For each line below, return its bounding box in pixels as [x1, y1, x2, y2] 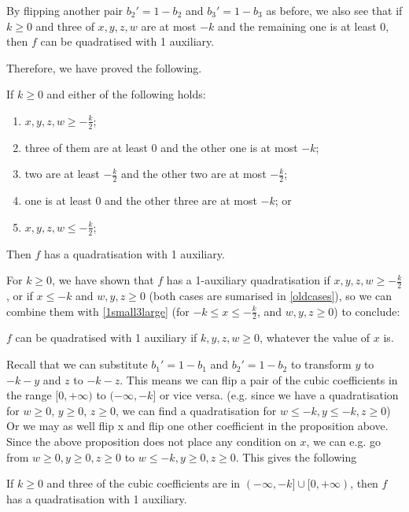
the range [6, 387, 52, 403]
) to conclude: [333, 302, 400, 319]
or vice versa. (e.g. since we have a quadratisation [159, 387, 399, 403]
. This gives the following [235, 448, 357, 465]
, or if [6, 288, 33, 304]
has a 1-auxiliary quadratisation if [166, 272, 330, 288]
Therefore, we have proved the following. [6, 59, 202, 76]
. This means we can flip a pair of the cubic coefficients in [120, 371, 398, 388]
